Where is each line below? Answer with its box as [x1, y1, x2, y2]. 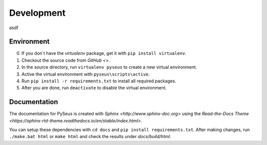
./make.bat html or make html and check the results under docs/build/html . [9, 134, 172, 140]
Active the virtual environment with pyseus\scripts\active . [21, 71, 150, 77]
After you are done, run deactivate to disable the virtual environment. [21, 85, 167, 91]
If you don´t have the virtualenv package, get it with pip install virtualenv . [21, 50, 186, 56]
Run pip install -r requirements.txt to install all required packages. [21, 78, 177, 84]
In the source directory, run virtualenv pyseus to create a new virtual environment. [21, 64, 197, 70]
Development [9, 7, 66, 18]
